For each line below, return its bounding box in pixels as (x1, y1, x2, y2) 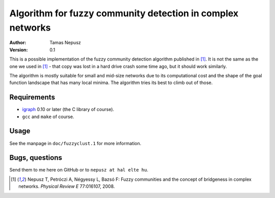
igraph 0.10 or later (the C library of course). (22, 106, 115, 112)
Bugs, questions (9, 153, 63, 162)
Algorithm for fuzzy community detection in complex (9, 8, 239, 19)
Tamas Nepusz (49, 40, 81, 46)
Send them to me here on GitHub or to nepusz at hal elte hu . (9, 167, 149, 173)
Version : (9, 46, 28, 53)
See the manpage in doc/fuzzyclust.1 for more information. (9, 140, 142, 146)
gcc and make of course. (22, 114, 74, 120)
